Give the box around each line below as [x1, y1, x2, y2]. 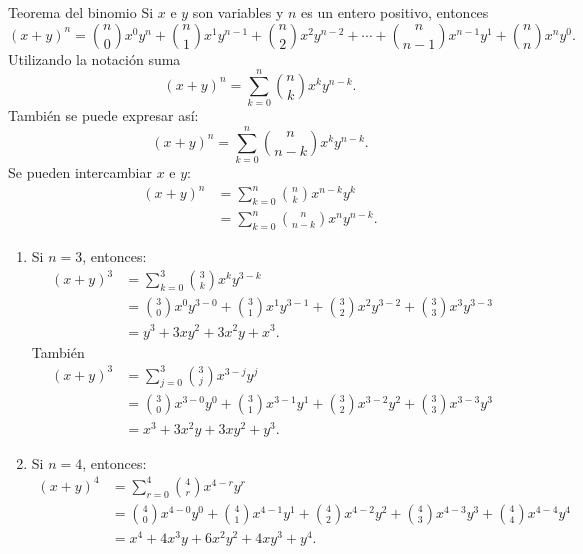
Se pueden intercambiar [8, 162, 152, 183]
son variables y [192, 2, 284, 22]
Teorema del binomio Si [8, 2, 154, 22]
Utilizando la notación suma [8, 48, 181, 69]
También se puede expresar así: [8, 105, 199, 126]
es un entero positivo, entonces [301, 2, 489, 22]
